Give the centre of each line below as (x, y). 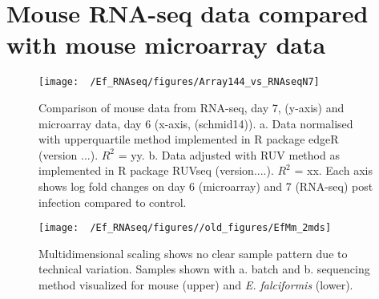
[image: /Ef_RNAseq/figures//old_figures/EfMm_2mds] (185, 228)
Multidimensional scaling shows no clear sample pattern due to (193, 253)
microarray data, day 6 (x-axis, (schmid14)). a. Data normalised (196, 123)
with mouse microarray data (166, 44)
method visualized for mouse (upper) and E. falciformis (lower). (196, 284)
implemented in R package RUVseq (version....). (156, 170)
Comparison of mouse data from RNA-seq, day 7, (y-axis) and (192, 107)
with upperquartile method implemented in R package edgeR (189, 139)
